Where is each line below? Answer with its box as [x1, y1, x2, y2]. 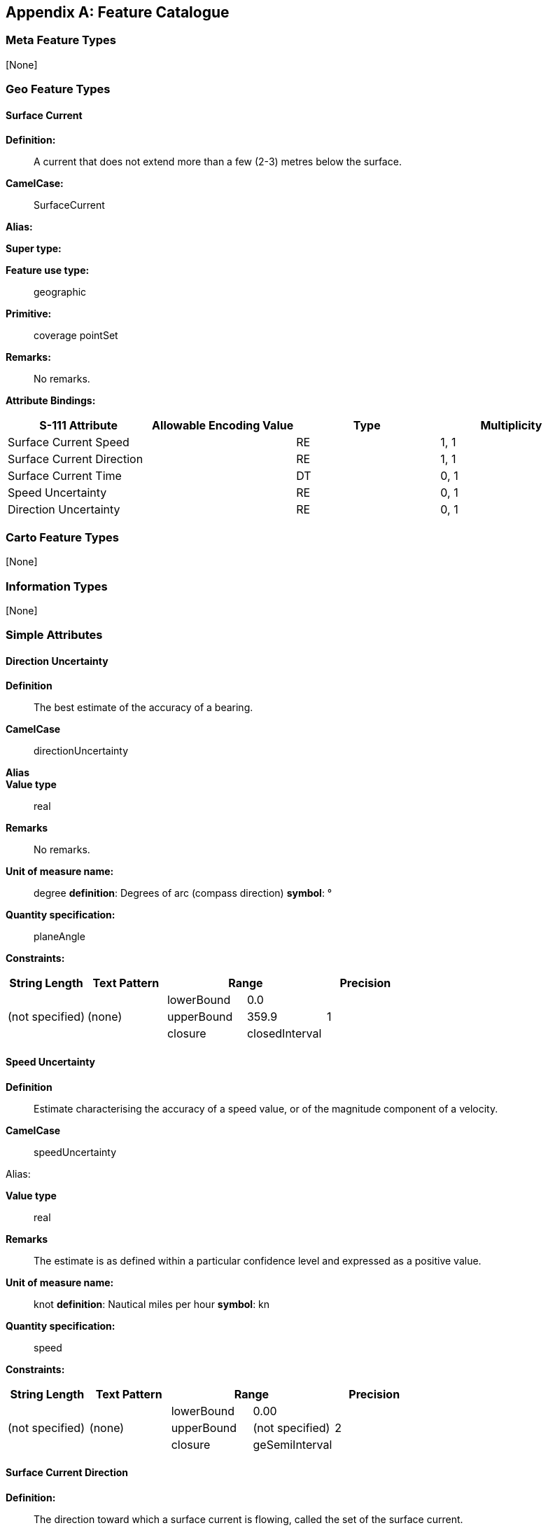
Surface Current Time [8, 469, 122, 483]
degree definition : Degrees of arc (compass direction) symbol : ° [34, 887, 332, 900]
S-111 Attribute [39, 418, 118, 433]
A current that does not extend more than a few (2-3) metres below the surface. [34, 156, 402, 168]
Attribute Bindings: [6, 394, 96, 407]
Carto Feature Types [6, 530, 119, 544]
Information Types [6, 579, 108, 593]
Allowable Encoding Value [152, 418, 294, 433]
